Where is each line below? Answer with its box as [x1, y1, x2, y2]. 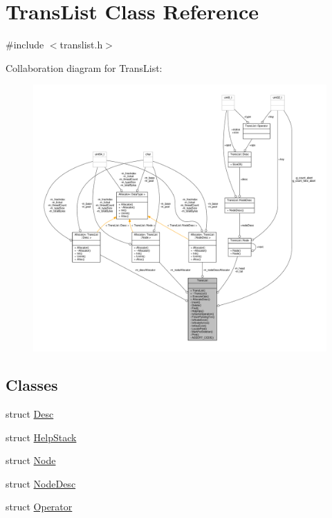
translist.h [59, 37, 103, 52]
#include [6, 37, 44, 52]
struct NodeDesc [6, 476, 76, 490]
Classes [6, 374, 58, 396]
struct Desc [6, 407, 54, 421]
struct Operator [6, 499, 73, 514]
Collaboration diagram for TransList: [6, 60, 163, 75]
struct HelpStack [6, 429, 77, 444]
